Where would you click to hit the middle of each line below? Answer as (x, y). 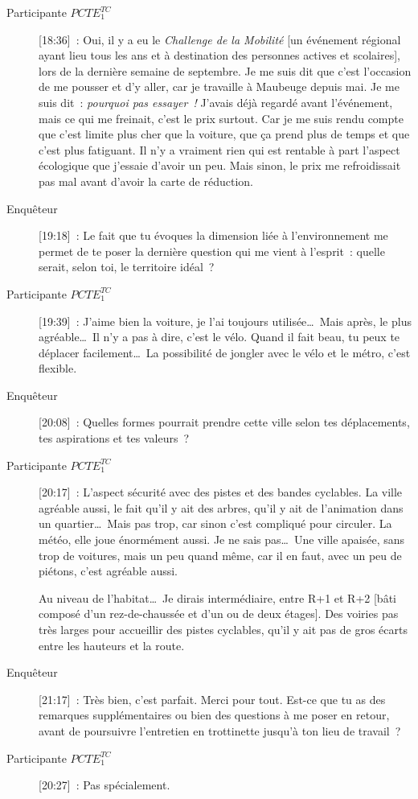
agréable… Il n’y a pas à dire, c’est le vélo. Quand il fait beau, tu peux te (219, 337)
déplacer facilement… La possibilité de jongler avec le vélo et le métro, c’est (225, 352)
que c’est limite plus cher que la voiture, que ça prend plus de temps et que (224, 134)
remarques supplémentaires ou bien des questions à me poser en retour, (214, 715)
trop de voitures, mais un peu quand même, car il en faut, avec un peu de (220, 555)
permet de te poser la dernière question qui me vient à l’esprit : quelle (212, 251)
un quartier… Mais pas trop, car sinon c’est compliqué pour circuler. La (215, 523)
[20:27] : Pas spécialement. (104, 785)
